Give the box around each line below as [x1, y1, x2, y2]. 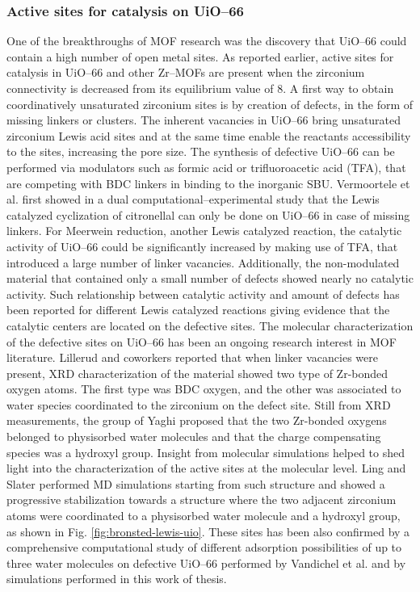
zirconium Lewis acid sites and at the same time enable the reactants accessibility [6, 127, 411, 144]
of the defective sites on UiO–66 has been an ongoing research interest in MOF [6, 333, 397, 350]
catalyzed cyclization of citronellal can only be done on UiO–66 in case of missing [6, 206, 410, 223]
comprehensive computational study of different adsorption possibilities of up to [6, 539, 402, 556]
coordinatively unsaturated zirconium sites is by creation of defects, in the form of [6, 95, 414, 112]
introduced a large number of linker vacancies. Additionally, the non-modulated [6, 254, 400, 271]
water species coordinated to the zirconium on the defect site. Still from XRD [6, 396, 391, 413]
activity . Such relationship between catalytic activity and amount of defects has [6, 285, 400, 302]
